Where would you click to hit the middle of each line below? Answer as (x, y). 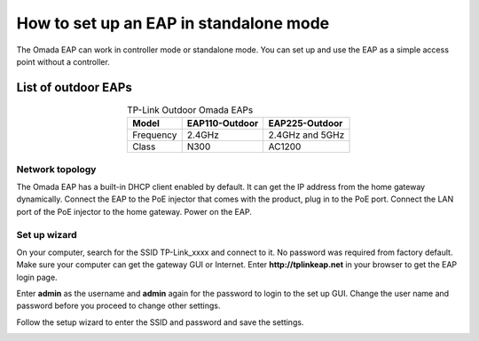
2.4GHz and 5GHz (306, 135)
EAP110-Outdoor (223, 123)
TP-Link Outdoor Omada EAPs (190, 110)
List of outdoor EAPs (74, 87)
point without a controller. (63, 61)
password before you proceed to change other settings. (118, 305)
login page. (37, 277)
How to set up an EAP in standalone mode (173, 23)
